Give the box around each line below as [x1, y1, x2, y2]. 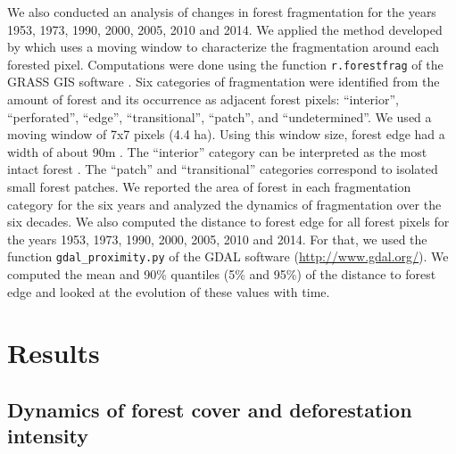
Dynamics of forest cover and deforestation [7, 395, 412, 423]
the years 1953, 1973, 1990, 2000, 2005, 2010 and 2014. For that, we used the [7, 229, 427, 248]
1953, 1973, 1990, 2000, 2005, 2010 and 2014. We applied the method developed [7, 20, 443, 38]
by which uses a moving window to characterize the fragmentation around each [7, 37, 440, 56]
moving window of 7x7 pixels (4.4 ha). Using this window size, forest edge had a [7, 125, 445, 144]
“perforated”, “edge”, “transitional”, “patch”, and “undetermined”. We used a [7, 107, 432, 126]
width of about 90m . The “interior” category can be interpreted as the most [7, 142, 427, 161]
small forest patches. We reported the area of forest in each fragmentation [7, 177, 411, 195]
